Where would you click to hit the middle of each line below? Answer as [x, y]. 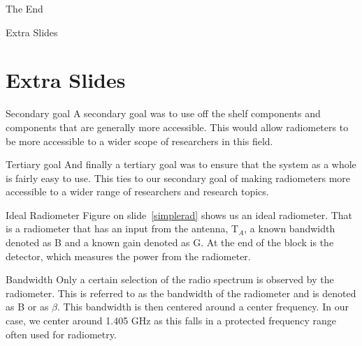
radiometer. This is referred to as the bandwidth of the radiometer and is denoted [181, 293]
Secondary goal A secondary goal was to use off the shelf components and [163, 113]
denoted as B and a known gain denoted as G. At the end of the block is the [170, 242]
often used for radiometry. [61, 334]
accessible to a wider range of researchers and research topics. [137, 191]
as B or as [27, 307]
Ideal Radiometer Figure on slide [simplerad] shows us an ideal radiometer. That [179, 215]
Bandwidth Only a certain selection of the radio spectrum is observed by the [170, 279]
